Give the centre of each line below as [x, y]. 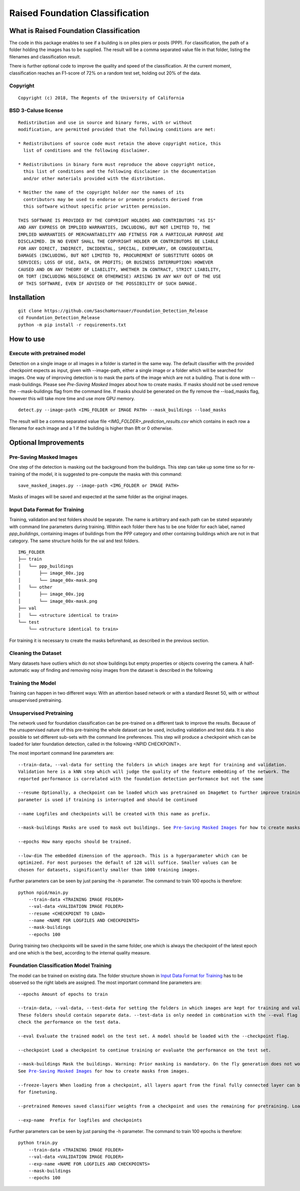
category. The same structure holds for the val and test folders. [74, 541]
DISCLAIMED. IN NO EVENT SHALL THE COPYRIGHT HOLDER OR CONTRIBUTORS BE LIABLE [118, 242]
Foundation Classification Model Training [60, 965]
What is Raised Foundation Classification [74, 31]
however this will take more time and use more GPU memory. [72, 398]
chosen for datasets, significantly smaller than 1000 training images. [109, 870]
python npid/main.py [43, 892]
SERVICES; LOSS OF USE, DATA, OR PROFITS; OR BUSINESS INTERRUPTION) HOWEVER [116, 262]
